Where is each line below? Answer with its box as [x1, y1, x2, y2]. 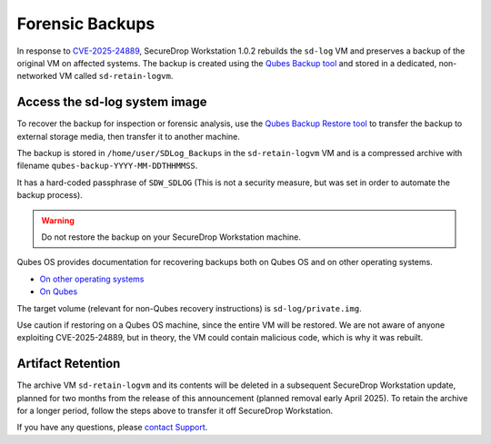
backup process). [16, 190, 84, 201]
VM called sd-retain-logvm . [59, 71, 174, 82]
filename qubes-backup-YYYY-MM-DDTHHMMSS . [16, 160, 198, 172]
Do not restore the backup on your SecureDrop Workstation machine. [41, 232, 302, 242]
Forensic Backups [16, 14, 155, 34]
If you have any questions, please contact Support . [16, 422, 208, 433]
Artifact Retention [16, 356, 121, 371]
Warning [41, 214, 75, 226]
